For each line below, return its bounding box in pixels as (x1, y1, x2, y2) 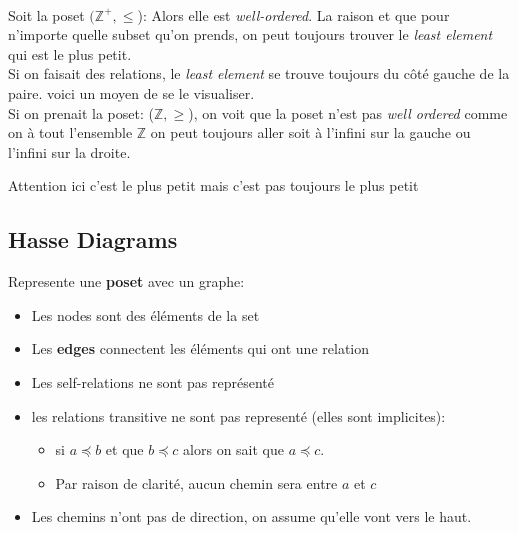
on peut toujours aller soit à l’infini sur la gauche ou (150, 122, 471, 143)
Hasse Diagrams (8, 224, 178, 255)
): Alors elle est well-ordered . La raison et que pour (137, 4, 450, 25)
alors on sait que (183, 439, 284, 460)
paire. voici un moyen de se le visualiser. (8, 82, 255, 103)
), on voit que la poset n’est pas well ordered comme (188, 102, 508, 123)
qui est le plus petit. (8, 43, 132, 64)
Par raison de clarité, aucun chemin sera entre (55, 472, 338, 493)
